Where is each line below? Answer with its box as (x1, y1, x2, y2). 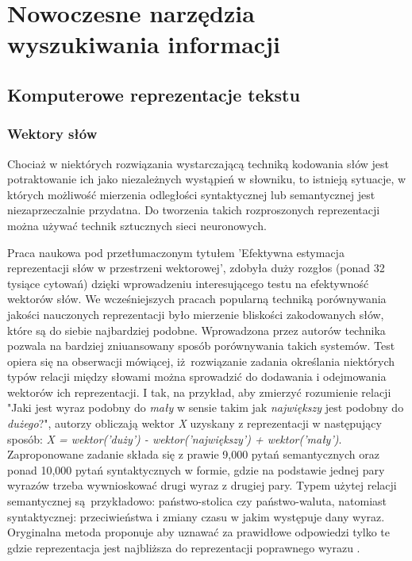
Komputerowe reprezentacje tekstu (7, 82, 300, 106)
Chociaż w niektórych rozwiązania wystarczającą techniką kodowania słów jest (7, 155, 390, 171)
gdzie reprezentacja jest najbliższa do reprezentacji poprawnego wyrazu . (7, 539, 360, 555)
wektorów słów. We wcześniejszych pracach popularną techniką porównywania (7, 290, 387, 307)
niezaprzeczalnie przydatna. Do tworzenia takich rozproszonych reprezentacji (7, 202, 380, 218)
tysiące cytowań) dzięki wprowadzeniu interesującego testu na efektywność (7, 275, 369, 291)
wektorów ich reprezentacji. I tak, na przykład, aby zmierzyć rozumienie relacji (7, 383, 391, 400)
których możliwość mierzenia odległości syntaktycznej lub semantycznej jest (7, 186, 375, 202)
